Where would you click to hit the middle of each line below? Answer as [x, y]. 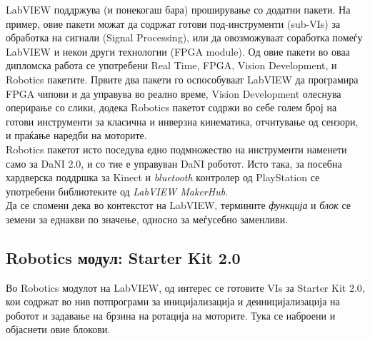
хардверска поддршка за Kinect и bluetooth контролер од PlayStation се [163, 177]
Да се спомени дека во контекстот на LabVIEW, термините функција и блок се [179, 205]
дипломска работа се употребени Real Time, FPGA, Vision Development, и [171, 65]
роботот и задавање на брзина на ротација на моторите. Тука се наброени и [171, 315]
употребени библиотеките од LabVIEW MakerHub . [117, 191]
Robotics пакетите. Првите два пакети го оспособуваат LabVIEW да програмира [182, 79]
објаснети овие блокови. [58, 329]
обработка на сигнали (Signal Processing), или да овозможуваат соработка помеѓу [184, 37]
